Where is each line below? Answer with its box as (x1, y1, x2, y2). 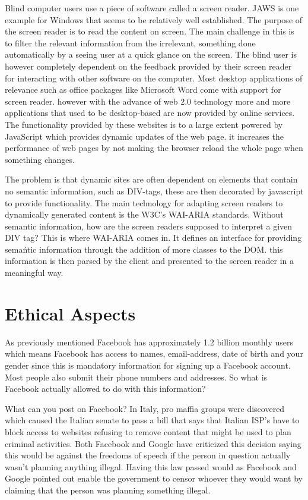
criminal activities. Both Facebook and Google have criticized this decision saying (5, 437, 301, 449)
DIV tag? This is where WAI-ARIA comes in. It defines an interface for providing (5, 231, 302, 244)
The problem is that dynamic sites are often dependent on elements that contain (5, 173, 298, 185)
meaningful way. (5, 266, 63, 279)
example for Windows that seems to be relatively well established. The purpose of (5, 13, 303, 26)
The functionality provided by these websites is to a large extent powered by (5, 118, 283, 130)
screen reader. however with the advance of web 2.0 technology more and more (5, 95, 291, 107)
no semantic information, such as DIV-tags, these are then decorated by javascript (5, 184, 304, 197)
